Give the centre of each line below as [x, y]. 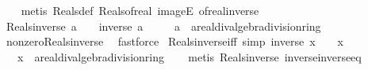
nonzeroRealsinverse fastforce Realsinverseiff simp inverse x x [174, 41]
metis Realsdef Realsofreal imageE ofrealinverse [140, 10]
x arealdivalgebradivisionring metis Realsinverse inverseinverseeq [189, 56]
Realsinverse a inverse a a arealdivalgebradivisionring [163, 26]
